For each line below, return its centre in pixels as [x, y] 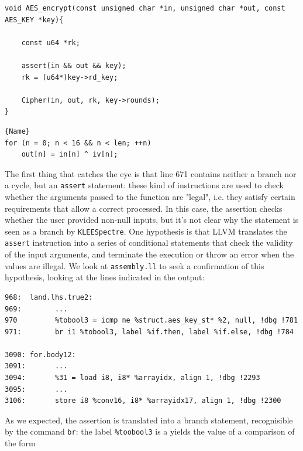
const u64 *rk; [51, 43]
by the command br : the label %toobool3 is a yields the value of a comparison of [150, 431]
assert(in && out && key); [74, 65]
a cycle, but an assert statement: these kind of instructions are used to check [144, 185]
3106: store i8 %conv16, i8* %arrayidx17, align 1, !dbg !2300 [143, 401]
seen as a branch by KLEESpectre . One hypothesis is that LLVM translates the [146, 231]
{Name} [17, 131]
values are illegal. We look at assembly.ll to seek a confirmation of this [135, 265]
